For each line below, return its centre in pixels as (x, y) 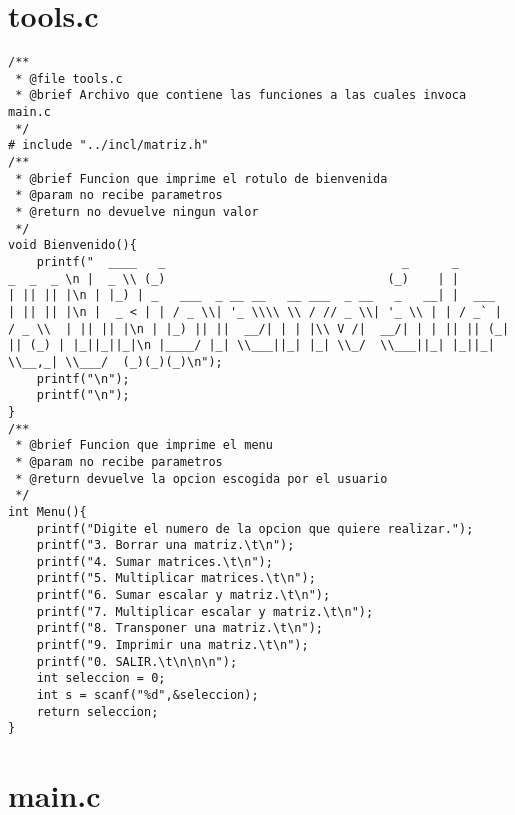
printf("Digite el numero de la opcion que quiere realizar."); (255, 528)
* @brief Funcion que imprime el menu (144, 445)
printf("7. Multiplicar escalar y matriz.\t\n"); (205, 611)
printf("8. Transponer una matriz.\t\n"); (179, 628)
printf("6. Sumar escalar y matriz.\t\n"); (183, 595)
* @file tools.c (69, 78)
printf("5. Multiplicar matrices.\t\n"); (176, 578)
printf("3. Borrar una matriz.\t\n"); (165, 545)
